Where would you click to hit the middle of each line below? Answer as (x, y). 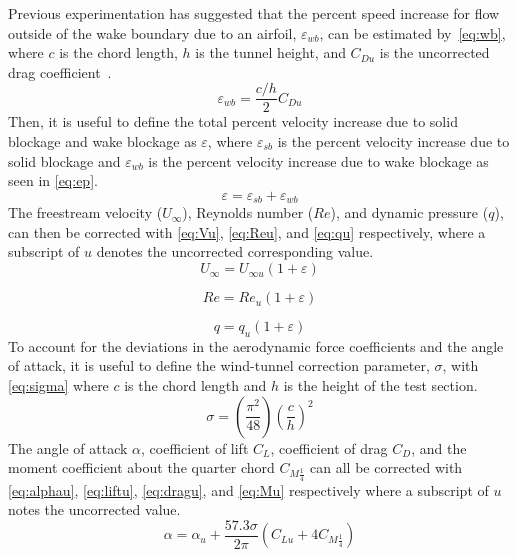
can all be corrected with (386, 467)
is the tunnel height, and (270, 52)
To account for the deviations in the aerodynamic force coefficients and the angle (256, 345)
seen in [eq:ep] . (53, 180)
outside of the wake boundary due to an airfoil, (152, 32)
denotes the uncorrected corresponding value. (235, 251)
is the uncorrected (434, 52)
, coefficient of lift (195, 447)
